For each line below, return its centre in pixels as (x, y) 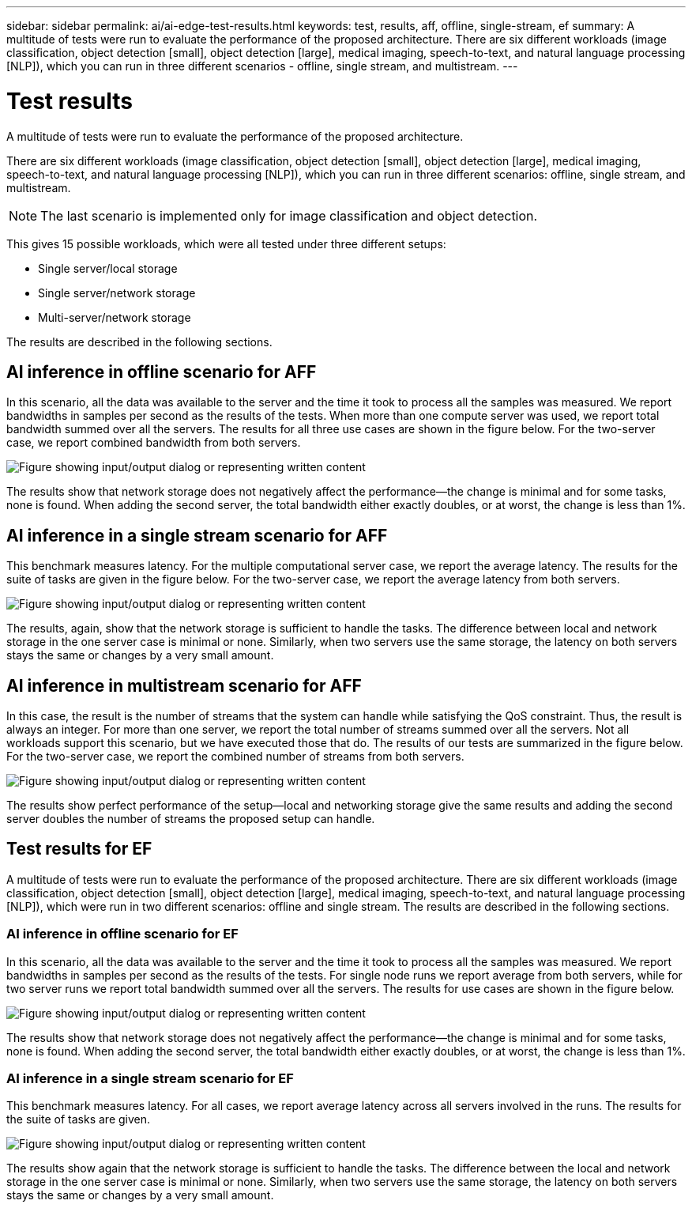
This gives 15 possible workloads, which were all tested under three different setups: (226, 243)
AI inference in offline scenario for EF (122, 934)
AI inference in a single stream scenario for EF (150, 1078)
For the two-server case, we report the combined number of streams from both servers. (235, 757)
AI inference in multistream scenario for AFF (184, 685)
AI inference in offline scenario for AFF (162, 372)
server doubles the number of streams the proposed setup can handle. (191, 819)
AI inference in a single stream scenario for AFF (197, 535)
